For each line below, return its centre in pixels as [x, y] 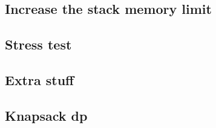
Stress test [38, 44]
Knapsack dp [46, 115]
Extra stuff [40, 79]
